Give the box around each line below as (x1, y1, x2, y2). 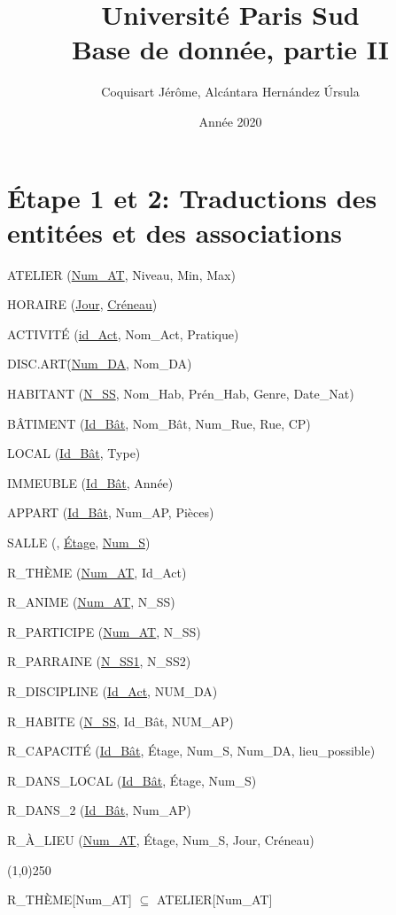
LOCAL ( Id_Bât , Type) (7, 444, 141, 462)
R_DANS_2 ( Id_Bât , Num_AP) (7, 801, 191, 819)
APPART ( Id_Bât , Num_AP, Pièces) (7, 503, 214, 522)
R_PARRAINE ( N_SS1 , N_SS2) (7, 652, 191, 671)
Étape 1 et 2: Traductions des (7, 179, 377, 215)
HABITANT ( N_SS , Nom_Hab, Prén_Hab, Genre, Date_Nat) (7, 384, 354, 402)
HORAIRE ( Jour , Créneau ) (7, 295, 158, 314)
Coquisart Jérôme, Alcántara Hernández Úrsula (101, 82, 360, 101)
